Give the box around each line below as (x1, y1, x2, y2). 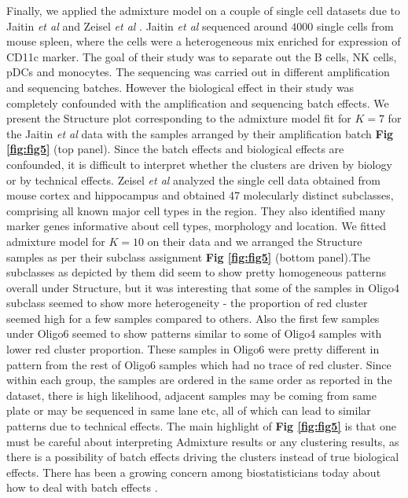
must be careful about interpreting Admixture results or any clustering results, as (6, 433, 399, 449)
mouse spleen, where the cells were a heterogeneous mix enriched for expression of (6, 33, 401, 49)
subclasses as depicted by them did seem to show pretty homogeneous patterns (6, 264, 386, 280)
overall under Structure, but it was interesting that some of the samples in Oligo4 (6, 279, 399, 295)
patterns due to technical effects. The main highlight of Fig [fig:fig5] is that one (6, 418, 396, 434)
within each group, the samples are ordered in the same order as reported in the (6, 372, 392, 388)
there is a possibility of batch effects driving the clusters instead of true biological (6, 449, 399, 465)
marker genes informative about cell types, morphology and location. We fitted (6, 218, 386, 234)
